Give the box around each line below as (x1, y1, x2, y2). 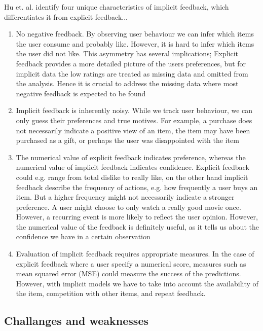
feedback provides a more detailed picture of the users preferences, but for (16, 58, 246, 68)
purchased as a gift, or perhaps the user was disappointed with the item (16, 135, 239, 145)
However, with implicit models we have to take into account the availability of (16, 278, 258, 288)
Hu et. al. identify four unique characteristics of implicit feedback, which (4, 2, 229, 12)
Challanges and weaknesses (4, 313, 148, 328)
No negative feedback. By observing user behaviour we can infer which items (16, 28, 254, 39)
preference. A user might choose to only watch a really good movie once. (16, 201, 241, 212)
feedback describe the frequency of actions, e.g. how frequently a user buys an (16, 181, 258, 192)
